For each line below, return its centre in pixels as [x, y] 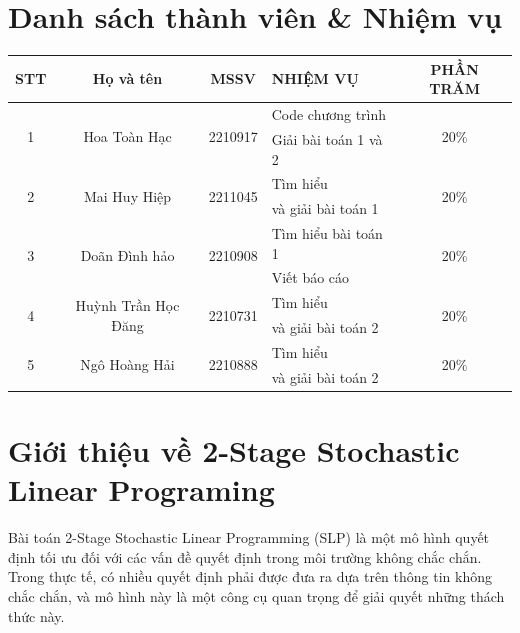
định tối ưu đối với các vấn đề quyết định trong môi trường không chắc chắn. [245, 556]
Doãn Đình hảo [127, 255]
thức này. [36, 615]
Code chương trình [329, 114]
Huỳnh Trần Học [127, 304]
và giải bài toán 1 [325, 208]
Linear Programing [141, 489]
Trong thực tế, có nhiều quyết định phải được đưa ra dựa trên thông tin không [250, 576]
